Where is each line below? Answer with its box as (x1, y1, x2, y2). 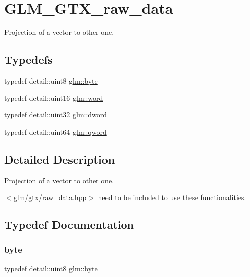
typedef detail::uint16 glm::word (4, 92, 103, 103)
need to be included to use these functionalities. (98, 192, 246, 203)
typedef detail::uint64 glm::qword (4, 126, 107, 137)
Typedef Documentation (4, 217, 134, 232)
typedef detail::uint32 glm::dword (4, 109, 108, 120)
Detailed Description (4, 151, 115, 167)
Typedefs (4, 52, 53, 67)
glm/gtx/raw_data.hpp (13, 192, 87, 203)
